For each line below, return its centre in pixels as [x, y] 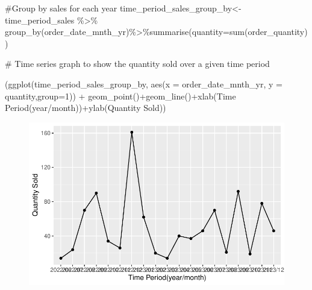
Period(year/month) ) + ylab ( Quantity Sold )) [86, 108]
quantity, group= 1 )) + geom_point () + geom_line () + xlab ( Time [120, 96]
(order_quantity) [276, 32]
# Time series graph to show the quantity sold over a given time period [137, 64]
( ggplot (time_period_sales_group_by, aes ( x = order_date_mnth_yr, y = [144, 84]
